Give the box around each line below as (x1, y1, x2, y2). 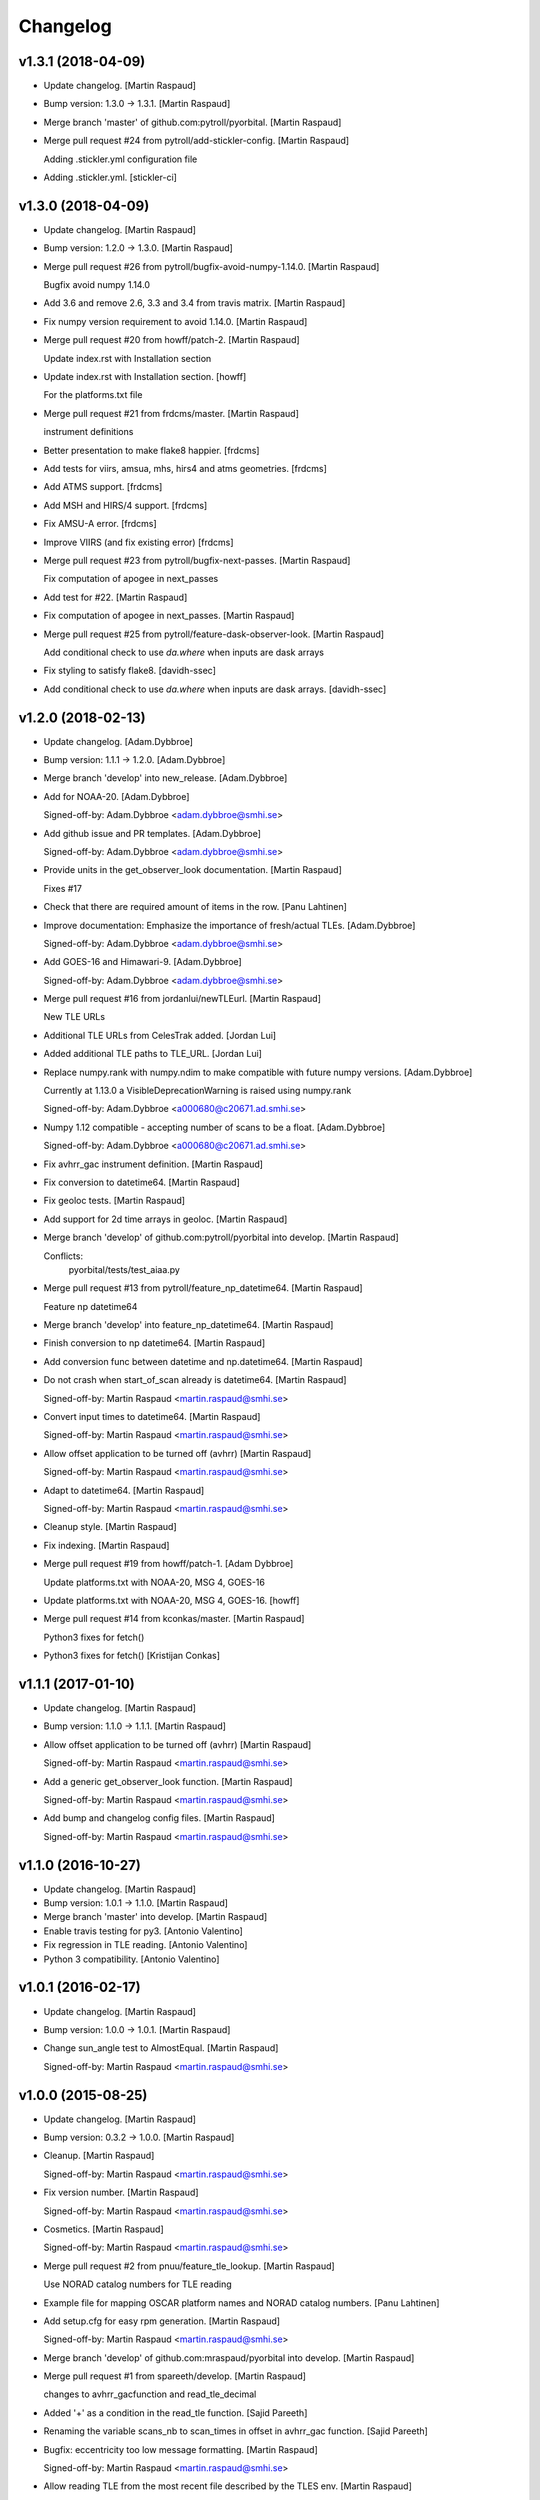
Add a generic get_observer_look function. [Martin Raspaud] (43, 1775, 294, 1787)
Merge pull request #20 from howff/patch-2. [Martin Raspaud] (43, 334, 300, 346)
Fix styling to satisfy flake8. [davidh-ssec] (43, 665, 217, 677)
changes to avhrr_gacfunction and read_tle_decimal (43, 2388, 257, 2400)
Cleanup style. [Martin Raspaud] (43, 1521, 177, 1533)
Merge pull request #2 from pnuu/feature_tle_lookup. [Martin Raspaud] (43, 2260, 335, 2272)
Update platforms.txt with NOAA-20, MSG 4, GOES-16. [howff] (43, 1594, 300, 1606)
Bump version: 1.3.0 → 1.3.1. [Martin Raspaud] (43, 98, 231, 110)
